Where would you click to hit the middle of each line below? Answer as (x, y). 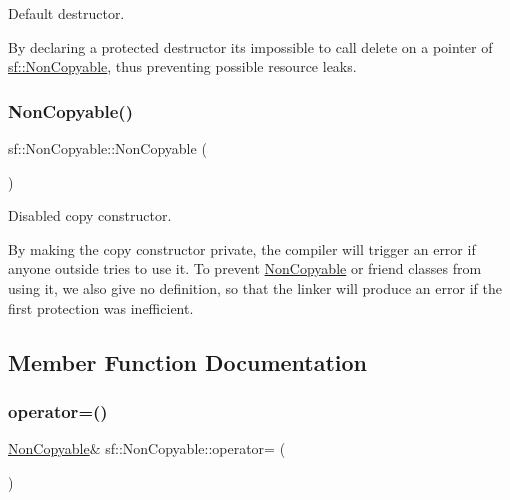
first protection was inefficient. (101, 307)
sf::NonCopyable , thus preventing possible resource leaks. (182, 66)
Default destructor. (66, 13)
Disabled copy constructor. (90, 215)
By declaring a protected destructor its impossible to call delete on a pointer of (250, 46)
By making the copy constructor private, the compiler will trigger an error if (242, 248)
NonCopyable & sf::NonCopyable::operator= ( (147, 448)
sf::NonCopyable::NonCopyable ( (107, 148)
